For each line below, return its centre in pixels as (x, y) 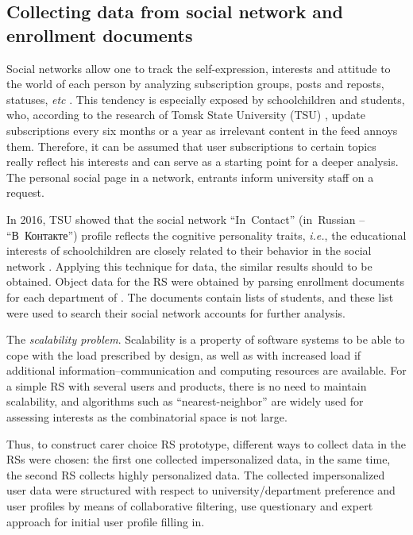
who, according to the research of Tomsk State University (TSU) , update (186, 115)
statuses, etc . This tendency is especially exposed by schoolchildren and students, (206, 99)
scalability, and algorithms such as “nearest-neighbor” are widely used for (185, 401)
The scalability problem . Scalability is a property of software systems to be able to (206, 339)
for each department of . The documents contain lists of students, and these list (200, 296)
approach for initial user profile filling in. (106, 521)
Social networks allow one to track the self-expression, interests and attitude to (199, 68)
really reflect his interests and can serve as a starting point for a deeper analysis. (203, 162)
